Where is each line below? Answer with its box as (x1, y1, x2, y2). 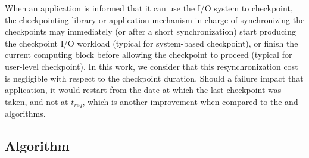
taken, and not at (5, 95, 68, 107)
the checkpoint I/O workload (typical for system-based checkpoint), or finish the (5, 36, 298, 49)
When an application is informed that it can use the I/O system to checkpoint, (5, 2, 293, 14)
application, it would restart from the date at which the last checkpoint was (5, 83, 282, 96)
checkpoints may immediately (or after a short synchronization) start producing (5, 25, 296, 38)
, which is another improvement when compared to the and (82, 95, 298, 107)
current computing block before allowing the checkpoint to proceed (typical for (5, 48, 292, 61)
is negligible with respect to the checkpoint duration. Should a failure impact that (5, 72, 304, 84)
